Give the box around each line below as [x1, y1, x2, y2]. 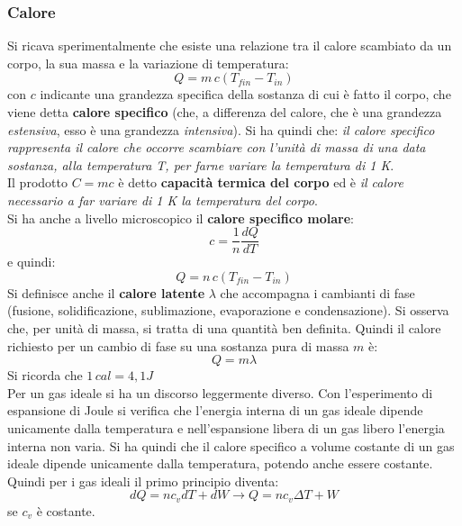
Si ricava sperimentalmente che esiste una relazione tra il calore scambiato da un [7, 36, 452, 55]
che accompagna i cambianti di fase [220, 283, 415, 302]
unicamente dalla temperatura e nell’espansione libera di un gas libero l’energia [7, 418, 445, 437]
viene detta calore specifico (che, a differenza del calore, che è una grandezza [7, 103, 442, 121]
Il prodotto [7, 173, 68, 192]
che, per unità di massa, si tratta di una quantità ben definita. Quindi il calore [7, 319, 441, 337]
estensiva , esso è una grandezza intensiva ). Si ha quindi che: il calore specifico [7, 120, 435, 139]
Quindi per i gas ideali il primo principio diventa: [7, 471, 279, 490]
